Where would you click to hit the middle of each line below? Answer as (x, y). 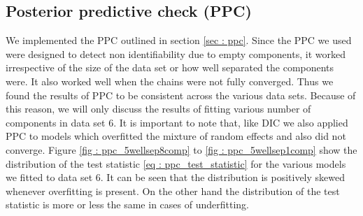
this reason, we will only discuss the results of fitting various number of (158, 109)
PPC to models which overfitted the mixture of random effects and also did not (176, 136)
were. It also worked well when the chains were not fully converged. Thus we (170, 81)
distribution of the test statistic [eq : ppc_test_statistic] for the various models (176, 163)
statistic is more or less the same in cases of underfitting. (127, 204)
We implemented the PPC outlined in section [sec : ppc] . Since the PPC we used (179, 40)
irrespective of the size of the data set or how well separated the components (170, 67)
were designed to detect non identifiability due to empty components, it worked (176, 53)
